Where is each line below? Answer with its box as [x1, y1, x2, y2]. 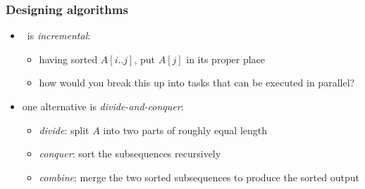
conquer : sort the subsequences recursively [39, 146, 221, 161]
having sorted [39, 51, 98, 66]
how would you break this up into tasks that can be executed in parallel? [39, 75, 355, 90]
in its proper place [186, 51, 266, 66]
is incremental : [27, 28, 91, 43]
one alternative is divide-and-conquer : [22, 99, 184, 113]
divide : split [39, 122, 89, 137]
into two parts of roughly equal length [103, 122, 268, 137]
